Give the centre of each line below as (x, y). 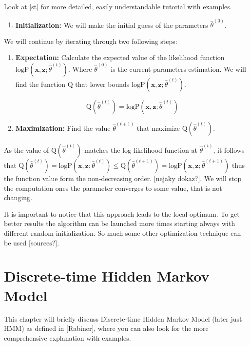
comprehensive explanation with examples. (67, 337)
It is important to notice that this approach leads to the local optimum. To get (122, 214)
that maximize (158, 128)
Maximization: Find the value (63, 128)
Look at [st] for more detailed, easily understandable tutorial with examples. (118, 6)
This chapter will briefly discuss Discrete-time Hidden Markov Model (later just (123, 318)
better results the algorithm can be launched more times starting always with (120, 223)
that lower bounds (102, 84)
